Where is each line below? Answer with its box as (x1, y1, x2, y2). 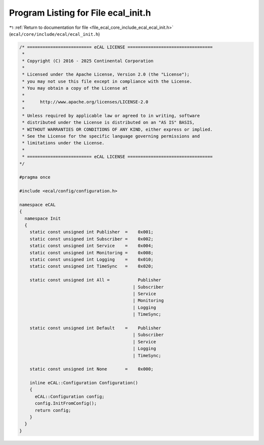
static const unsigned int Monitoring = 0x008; (29, 250, 154, 256)
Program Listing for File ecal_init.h (9, 7, 151, 18)
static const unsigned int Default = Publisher (29, 325, 161, 330)
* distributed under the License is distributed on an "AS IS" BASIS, (22, 120, 195, 125)
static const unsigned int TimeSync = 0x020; (29, 263, 154, 269)
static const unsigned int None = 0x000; (29, 366, 154, 372)
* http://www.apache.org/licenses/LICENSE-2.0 (22, 99, 149, 105)
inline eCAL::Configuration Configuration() (29, 380, 138, 386)
